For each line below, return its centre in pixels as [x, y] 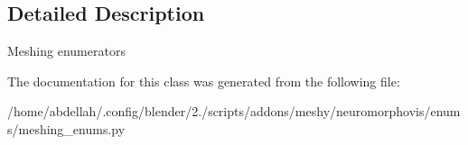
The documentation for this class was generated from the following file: [204, 81]
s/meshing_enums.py [66, 128]
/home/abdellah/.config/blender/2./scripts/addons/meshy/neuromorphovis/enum [234, 111]
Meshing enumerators [66, 51]
